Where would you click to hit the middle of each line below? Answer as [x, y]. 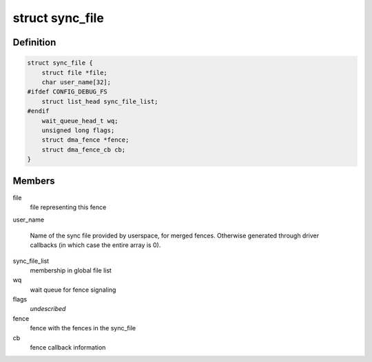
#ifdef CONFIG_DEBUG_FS [68, 92]
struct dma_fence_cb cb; [84, 149]
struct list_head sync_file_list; [100, 101]
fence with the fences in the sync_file [83, 328]
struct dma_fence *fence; [85, 140]
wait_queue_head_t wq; [80, 121]
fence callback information [68, 348]
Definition [34, 42]
